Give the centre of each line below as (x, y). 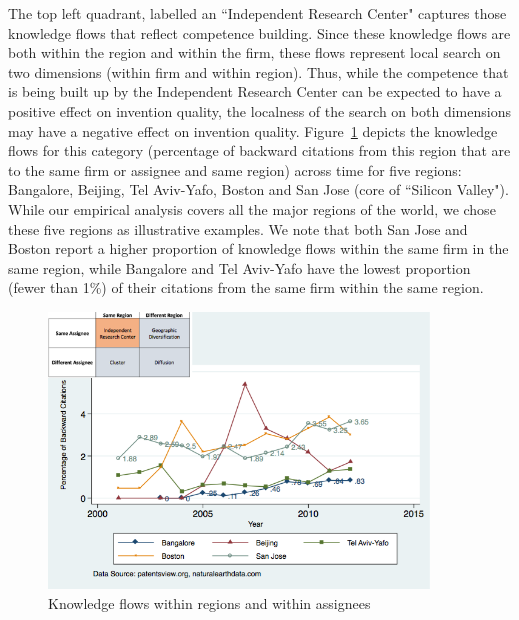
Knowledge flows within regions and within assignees (209, 602)
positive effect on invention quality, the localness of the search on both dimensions (259, 110)
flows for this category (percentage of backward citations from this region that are (259, 150)
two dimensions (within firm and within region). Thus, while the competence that (258, 71)
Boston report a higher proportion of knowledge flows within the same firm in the (258, 248)
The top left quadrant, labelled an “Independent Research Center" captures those (257, 13)
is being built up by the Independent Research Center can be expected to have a (255, 91)
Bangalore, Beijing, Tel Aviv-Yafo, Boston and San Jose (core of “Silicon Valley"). (258, 189)
